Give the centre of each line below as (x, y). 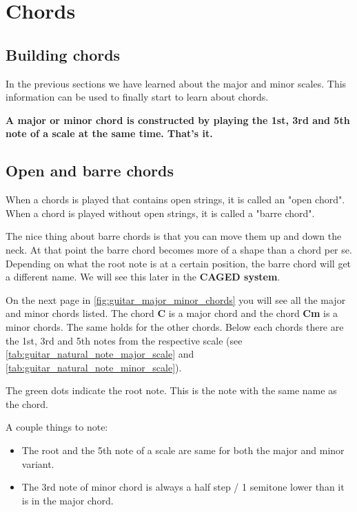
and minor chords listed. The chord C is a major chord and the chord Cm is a (172, 313)
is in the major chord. (68, 500)
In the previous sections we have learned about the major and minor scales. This (176, 83)
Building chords (63, 54)
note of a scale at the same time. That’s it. (109, 133)
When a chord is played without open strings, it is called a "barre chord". (160, 213)
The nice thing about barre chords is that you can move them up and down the (174, 236)
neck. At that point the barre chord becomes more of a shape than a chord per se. (179, 249)
